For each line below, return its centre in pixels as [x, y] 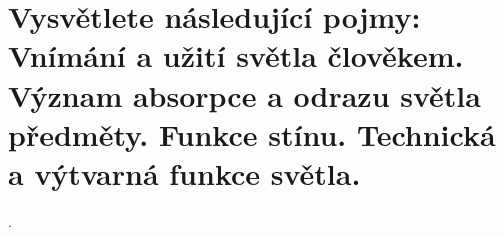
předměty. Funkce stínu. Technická [252, 133]
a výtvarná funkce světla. [184, 172]
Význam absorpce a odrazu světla [244, 94]
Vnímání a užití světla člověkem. [236, 55]
